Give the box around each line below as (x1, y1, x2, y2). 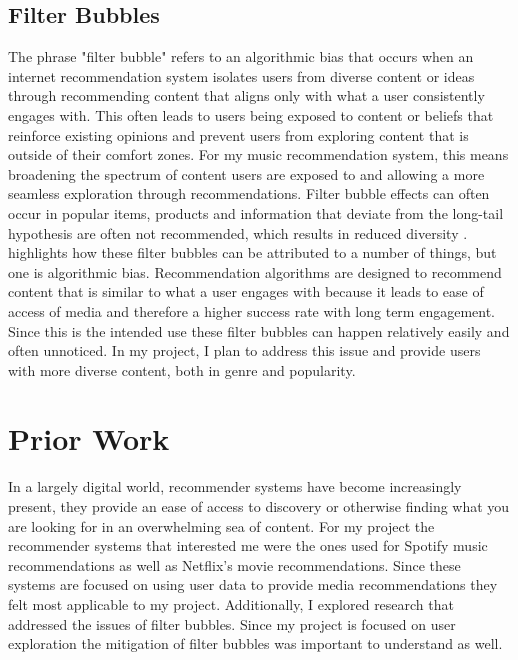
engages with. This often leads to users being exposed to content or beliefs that (8, 104, 494, 125)
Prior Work (8, 418, 170, 459)
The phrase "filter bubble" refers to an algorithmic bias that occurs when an (8, 46, 474, 67)
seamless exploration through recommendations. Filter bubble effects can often (8, 183, 490, 204)
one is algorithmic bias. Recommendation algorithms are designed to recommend (8, 261, 502, 282)
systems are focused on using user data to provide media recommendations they (8, 574, 498, 595)
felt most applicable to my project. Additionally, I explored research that (8, 593, 454, 614)
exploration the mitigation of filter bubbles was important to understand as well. (8, 633, 503, 654)
